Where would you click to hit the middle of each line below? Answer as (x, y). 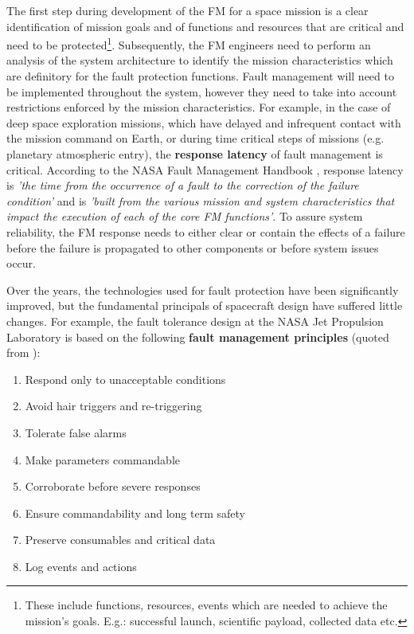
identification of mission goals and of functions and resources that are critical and (205, 26)
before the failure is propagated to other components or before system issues (193, 247)
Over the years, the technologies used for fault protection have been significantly (203, 290)
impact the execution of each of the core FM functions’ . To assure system (185, 216)
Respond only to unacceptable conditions (125, 379)
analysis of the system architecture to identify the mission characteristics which (200, 60)
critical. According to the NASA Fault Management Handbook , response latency (205, 169)
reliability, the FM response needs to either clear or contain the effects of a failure (206, 231)
